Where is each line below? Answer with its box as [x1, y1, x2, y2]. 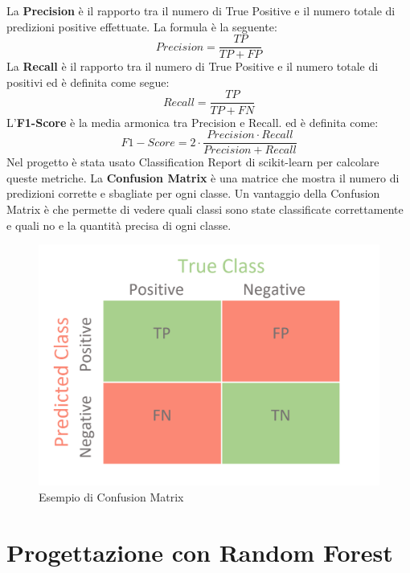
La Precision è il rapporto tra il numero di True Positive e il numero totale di [6, 2, 396, 18]
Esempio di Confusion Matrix [39, 488, 184, 505]
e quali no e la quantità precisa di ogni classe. [6, 216, 232, 233]
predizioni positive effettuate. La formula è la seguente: [6, 18, 277, 35]
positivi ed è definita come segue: [6, 73, 170, 90]
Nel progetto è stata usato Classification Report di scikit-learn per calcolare [6, 153, 379, 170]
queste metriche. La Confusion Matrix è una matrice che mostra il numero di [6, 169, 400, 186]
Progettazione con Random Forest [6, 535, 393, 568]
